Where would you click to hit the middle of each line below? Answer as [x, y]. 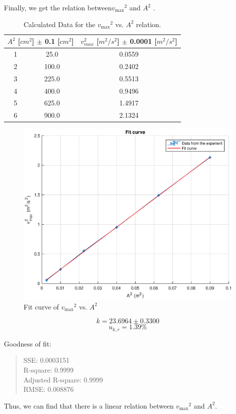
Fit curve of [41, 306]
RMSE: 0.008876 [48, 389]
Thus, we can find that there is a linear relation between [89, 405]
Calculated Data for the [59, 24]
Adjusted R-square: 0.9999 [63, 379]
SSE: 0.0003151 [46, 360]
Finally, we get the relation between [58, 7]
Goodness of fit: [28, 343]
